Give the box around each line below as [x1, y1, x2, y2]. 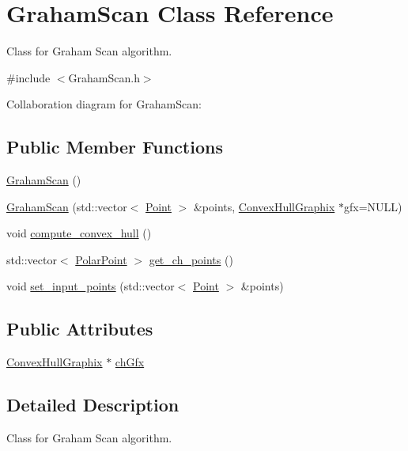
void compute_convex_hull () [6, 225, 152, 241]
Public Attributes [6, 316, 153, 341]
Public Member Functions [6, 135, 223, 159]
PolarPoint [75, 251, 127, 267]
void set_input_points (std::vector [6, 278, 175, 294]
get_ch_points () [149, 251, 233, 267]
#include [6, 69, 51, 85]
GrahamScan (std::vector [6, 198, 127, 214]
